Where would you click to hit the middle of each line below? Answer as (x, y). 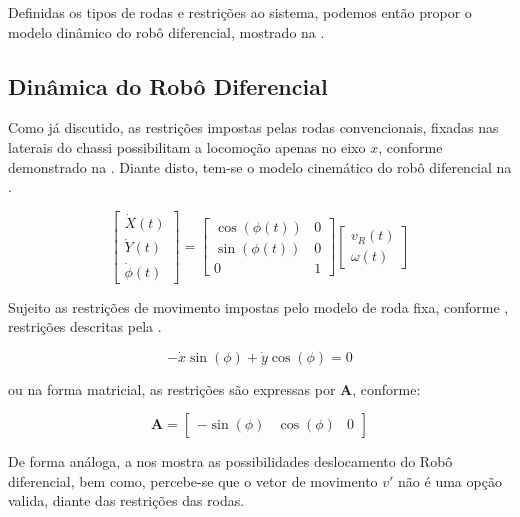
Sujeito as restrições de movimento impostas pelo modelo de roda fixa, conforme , (258, 306)
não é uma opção (450, 480)
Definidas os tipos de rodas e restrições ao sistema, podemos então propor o (240, 12)
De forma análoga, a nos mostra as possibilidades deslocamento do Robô (230, 461)
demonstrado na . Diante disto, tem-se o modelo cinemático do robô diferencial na (260, 166)
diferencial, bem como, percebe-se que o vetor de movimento (193, 480)
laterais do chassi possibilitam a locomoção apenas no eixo (187, 146)
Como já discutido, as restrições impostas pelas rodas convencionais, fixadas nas (253, 127)
